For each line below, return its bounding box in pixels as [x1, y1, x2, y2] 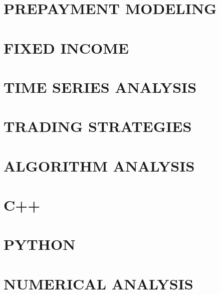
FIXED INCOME [4, 37, 129, 58]
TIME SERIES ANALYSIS [4, 76, 197, 97]
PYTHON [4, 234, 76, 254]
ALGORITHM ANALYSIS [4, 155, 195, 176]
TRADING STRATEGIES [4, 116, 192, 136]
